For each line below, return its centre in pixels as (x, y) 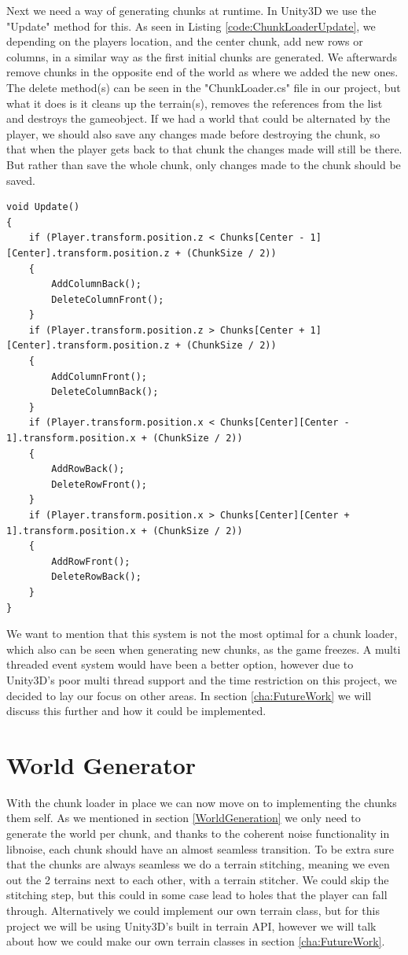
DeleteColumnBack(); (105, 392)
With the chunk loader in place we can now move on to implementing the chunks (202, 802)
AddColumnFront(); (99, 376)
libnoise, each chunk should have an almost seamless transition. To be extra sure (200, 848)
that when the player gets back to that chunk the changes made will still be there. (204, 149)
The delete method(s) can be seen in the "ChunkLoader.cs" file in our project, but (204, 87)
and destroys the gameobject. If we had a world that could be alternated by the (198, 118)
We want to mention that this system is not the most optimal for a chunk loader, (202, 634)
